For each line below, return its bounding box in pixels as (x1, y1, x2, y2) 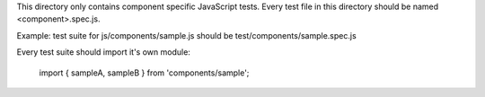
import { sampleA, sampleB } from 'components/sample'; (39, 67, 250, 78)
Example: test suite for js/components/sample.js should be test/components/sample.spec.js (16, 30, 357, 40)
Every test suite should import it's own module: (16, 47, 190, 57)
